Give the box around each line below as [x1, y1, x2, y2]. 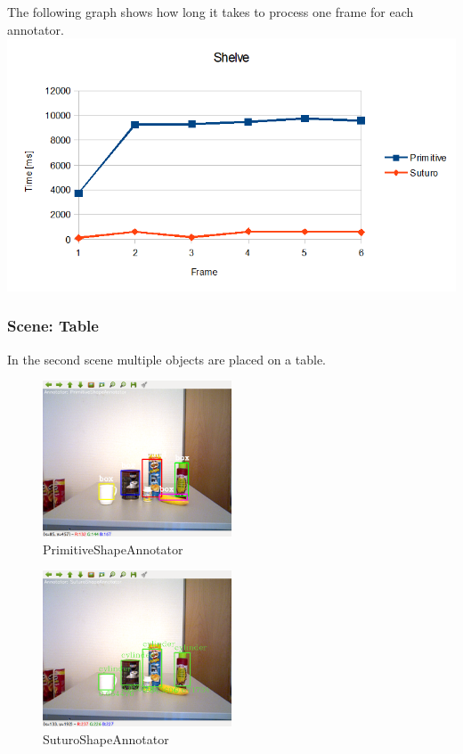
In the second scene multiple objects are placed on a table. [7, 349, 327, 368]
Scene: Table [7, 315, 99, 337]
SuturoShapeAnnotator [43, 729, 169, 748]
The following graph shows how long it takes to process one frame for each [7, 3, 414, 20]
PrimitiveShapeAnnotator [43, 539, 183, 558]
